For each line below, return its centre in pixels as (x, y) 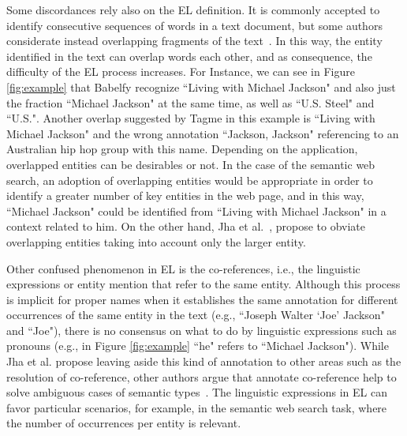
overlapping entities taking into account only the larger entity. (156, 241)
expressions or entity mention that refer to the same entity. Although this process (203, 284)
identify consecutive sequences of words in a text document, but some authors (194, 25)
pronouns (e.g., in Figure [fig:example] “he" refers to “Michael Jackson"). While (198, 346)
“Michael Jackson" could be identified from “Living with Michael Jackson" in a (196, 210)
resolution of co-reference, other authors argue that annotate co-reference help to (202, 376)
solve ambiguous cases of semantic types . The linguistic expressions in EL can (197, 392)
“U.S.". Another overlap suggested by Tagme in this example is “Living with (191, 118)
